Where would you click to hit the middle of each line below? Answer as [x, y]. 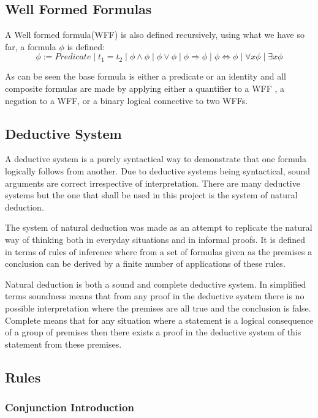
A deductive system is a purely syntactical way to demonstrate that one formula [156, 159]
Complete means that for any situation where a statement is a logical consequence [159, 320]
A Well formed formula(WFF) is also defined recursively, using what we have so [155, 35]
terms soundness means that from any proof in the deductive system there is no [155, 296]
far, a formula [31, 46]
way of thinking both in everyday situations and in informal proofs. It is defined [155, 239]
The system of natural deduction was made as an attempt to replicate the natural [159, 227]
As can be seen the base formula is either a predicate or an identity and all [146, 76]
